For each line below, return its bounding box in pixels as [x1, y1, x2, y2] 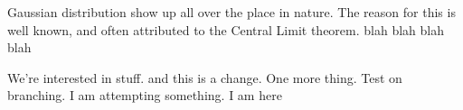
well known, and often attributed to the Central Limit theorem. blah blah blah [7, 20, 444, 39]
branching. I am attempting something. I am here [7, 86, 282, 105]
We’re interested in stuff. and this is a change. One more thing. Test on [7, 68, 402, 87]
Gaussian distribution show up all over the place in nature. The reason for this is [7, 3, 456, 21]
